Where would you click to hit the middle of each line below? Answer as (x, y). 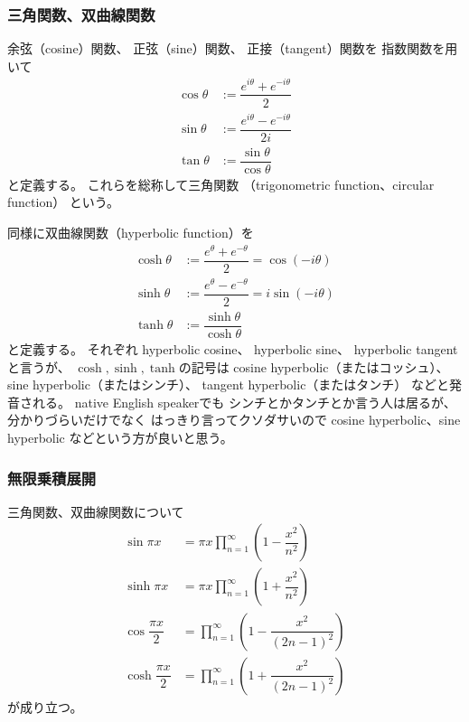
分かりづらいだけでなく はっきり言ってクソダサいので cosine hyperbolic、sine (234, 420)
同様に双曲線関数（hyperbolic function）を (131, 233)
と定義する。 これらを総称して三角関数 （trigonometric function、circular (221, 184)
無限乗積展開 (52, 478)
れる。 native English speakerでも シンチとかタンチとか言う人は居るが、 (244, 402)
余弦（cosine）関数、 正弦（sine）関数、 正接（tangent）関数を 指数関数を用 (233, 48)
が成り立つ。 (45, 706)
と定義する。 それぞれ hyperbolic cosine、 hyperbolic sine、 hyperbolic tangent (233, 349)
